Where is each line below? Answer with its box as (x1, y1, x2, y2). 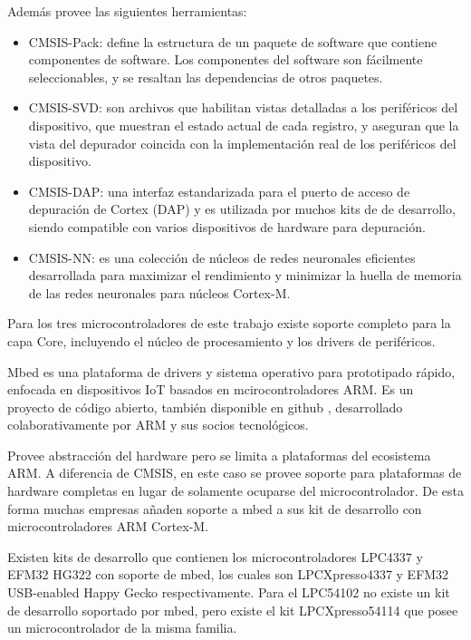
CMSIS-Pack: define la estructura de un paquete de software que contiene (28, 32, 437, 51)
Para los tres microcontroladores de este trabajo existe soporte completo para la (7, 314, 451, 333)
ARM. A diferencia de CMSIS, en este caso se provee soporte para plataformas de (7, 463, 462, 482)
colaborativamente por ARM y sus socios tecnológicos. (7, 415, 309, 434)
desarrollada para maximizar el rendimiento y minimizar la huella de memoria (28, 266, 462, 285)
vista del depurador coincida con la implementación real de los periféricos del (28, 133, 457, 152)
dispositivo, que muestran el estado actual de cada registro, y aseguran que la (28, 115, 459, 134)
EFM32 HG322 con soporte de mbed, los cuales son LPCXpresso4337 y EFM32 (7, 565, 449, 584)
